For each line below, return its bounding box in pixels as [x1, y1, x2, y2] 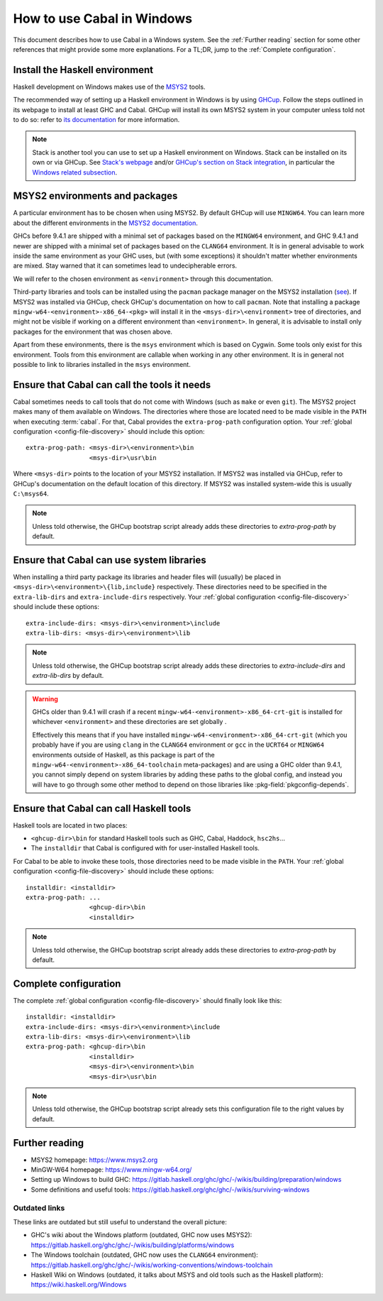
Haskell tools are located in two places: [13, 820, 128, 830]
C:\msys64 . [13, 489, 49, 498]
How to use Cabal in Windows [13, 11, 193, 26]
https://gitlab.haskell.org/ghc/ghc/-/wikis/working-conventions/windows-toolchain [30, 1261, 273, 1269]
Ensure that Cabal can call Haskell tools [13, 802, 191, 814]
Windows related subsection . [32, 168, 117, 177]
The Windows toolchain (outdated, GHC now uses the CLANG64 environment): [30, 1251, 258, 1259]
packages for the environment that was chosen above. [13, 327, 173, 336]
